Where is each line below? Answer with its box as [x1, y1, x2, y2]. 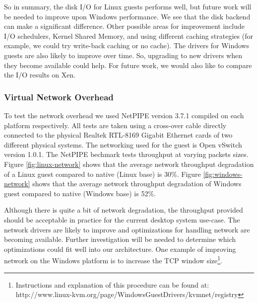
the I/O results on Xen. [4, 70, 76, 80]
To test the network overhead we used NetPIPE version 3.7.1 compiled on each [4, 110, 244, 120]
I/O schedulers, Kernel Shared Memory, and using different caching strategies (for [4, 30, 253, 41]
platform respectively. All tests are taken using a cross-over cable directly [4, 120, 227, 130]
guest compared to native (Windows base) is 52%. [4, 188, 156, 198]
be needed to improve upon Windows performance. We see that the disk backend [4, 11, 251, 21]
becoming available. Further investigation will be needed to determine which [4, 234, 236, 244]
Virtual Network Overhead [4, 90, 114, 103]
